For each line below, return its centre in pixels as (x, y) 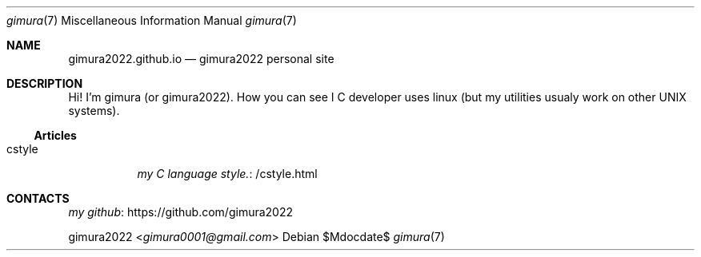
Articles (55, 135)
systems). (94, 111)
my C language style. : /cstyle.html (227, 174)
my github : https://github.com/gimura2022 (180, 212)
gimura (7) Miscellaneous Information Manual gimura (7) (152, 20)
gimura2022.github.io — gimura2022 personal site (201, 59)
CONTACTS (38, 198)
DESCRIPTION (45, 83)
